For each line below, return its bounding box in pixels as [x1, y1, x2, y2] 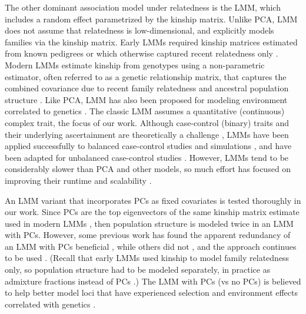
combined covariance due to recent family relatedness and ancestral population [5, 82, 289, 94]
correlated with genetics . [5, 298, 96, 310]
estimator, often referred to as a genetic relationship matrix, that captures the [5, 70, 287, 82]
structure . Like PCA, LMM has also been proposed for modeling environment [5, 93, 288, 105]
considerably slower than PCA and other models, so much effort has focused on [5, 163, 291, 175]
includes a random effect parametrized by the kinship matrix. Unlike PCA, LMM [5, 12, 298, 25]
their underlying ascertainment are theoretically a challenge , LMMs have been [5, 128, 289, 140]
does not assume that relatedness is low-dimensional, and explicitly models [5, 24, 274, 37]
